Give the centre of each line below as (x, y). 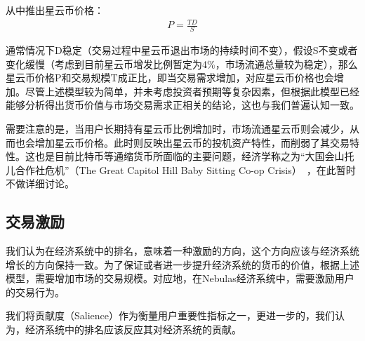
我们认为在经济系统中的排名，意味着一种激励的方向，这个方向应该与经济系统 (182, 251)
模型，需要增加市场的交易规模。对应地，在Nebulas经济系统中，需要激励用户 (180, 278)
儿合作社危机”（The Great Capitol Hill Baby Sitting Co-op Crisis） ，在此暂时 (181, 169)
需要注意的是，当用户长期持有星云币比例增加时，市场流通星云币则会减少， (178, 128)
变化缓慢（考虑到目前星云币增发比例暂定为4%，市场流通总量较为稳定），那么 (182, 63)
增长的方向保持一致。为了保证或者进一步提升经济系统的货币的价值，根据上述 (182, 264)
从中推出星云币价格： (55, 10)
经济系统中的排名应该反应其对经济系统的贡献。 (133, 329)
